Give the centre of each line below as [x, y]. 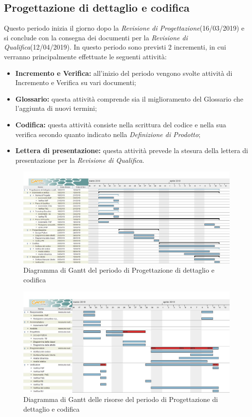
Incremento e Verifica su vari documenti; [76, 82]
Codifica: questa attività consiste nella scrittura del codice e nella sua [121, 124]
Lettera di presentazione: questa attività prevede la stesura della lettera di [132, 150]
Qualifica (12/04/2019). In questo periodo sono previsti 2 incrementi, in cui [115, 47]
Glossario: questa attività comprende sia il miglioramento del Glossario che [129, 98]
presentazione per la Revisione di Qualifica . [80, 160]
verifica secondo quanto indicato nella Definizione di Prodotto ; [108, 134]
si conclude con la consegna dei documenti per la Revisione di [96, 37]
